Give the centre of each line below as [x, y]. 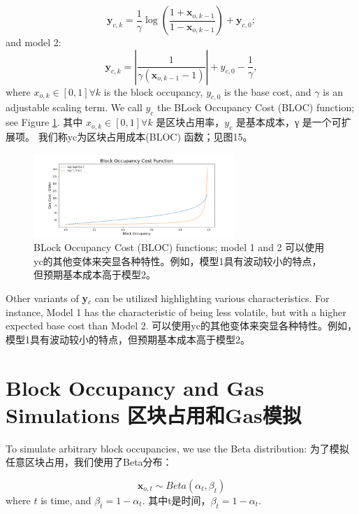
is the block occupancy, [153, 91]
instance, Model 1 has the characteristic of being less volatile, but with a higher [176, 312]
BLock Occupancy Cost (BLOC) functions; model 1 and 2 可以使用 [179, 247]
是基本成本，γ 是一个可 [288, 122]
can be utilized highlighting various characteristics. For [212, 298]
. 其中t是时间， [176, 500]
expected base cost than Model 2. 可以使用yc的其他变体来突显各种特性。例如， [181, 326]
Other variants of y [47, 298]
